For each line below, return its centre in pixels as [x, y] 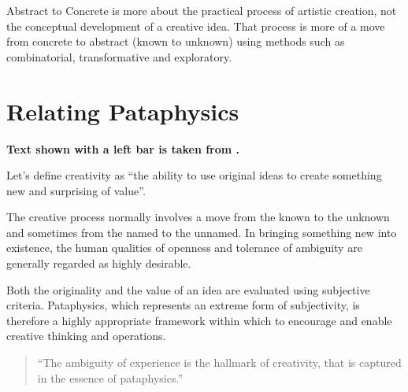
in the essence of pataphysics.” [110, 377]
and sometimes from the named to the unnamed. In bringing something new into [202, 232]
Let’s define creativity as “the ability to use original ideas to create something [194, 175]
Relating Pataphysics [123, 111]
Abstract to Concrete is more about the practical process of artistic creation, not [202, 10]
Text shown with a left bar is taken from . [123, 148]
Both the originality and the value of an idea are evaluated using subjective [188, 289]
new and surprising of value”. [76, 190]
